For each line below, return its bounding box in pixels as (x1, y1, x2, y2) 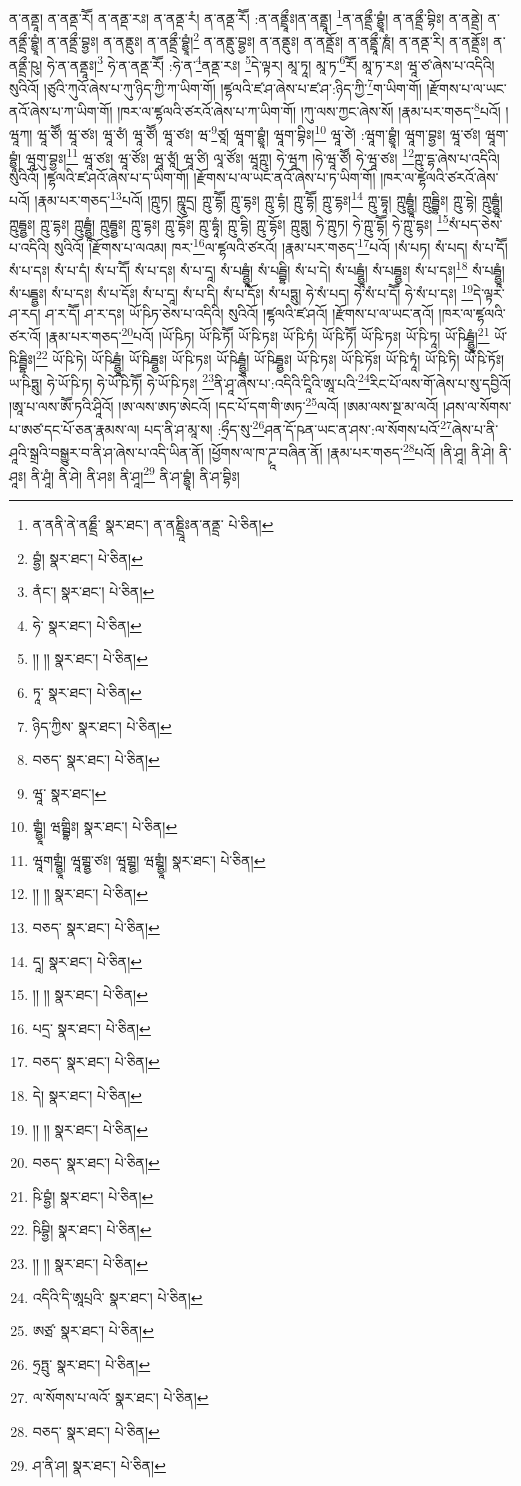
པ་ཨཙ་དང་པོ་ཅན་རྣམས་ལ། (9, 418, 140, 439)
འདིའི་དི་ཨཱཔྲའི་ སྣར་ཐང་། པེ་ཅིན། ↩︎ (32, 1286, 203, 1307)
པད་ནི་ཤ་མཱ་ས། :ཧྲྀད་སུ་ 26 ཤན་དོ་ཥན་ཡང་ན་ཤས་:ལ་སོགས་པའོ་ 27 (144, 416, 452, 439)
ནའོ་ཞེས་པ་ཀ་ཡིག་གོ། (9, 100, 113, 121)
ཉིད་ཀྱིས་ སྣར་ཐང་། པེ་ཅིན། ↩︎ (32, 715, 172, 736)
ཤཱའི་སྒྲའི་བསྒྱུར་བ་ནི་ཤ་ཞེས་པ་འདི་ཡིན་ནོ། (9, 442, 204, 463)
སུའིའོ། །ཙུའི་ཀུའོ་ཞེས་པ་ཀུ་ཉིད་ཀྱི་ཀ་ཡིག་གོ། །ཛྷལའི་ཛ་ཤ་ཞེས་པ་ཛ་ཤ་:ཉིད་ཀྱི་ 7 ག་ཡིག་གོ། (9, 74, 422, 98)
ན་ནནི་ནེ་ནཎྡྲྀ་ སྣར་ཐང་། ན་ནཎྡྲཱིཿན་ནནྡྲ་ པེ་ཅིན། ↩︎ (32, 513, 274, 534)
